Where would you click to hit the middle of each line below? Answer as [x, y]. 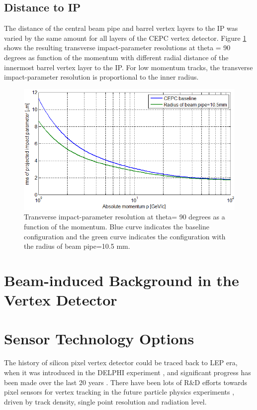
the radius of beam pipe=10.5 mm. [77, 246]
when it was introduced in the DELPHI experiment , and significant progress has [128, 372]
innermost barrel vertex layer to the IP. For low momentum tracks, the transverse [128, 67]
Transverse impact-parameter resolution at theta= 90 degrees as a [125, 217]
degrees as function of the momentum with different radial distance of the [116, 57]
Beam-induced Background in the [122, 280]
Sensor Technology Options [99, 339]
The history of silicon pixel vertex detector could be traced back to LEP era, [121, 362]
